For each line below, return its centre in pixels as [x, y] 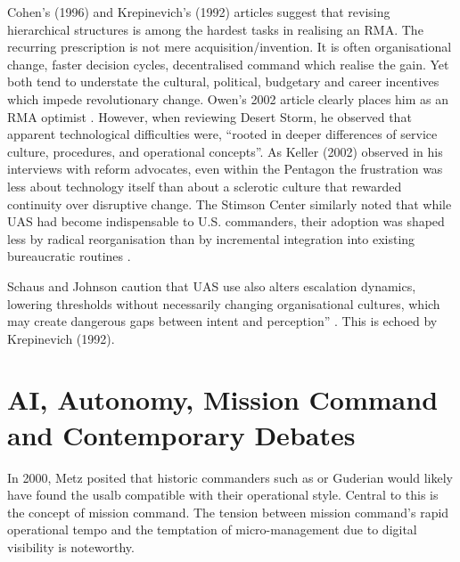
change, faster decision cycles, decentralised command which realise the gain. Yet [228, 64]
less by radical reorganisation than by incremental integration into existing [211, 238]
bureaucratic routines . [69, 256]
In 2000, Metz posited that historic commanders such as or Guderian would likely [230, 477]
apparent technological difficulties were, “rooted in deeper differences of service [222, 134]
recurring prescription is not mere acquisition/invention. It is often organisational [230, 47]
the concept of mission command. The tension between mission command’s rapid [228, 512]
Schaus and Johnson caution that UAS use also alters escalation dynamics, [212, 285]
